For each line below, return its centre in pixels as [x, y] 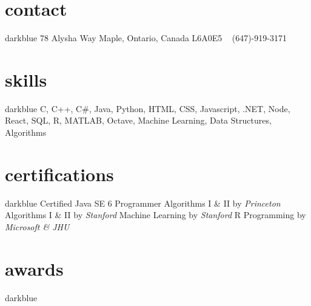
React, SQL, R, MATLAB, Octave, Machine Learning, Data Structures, [138, 120]
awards [34, 268]
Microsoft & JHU [37, 226]
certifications [59, 174]
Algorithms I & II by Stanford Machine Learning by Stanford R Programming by [155, 215]
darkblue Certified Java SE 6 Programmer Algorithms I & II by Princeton [143, 203]
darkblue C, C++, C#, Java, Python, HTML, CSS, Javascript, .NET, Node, [148, 108]
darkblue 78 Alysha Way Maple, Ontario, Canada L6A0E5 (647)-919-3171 [146, 38]
